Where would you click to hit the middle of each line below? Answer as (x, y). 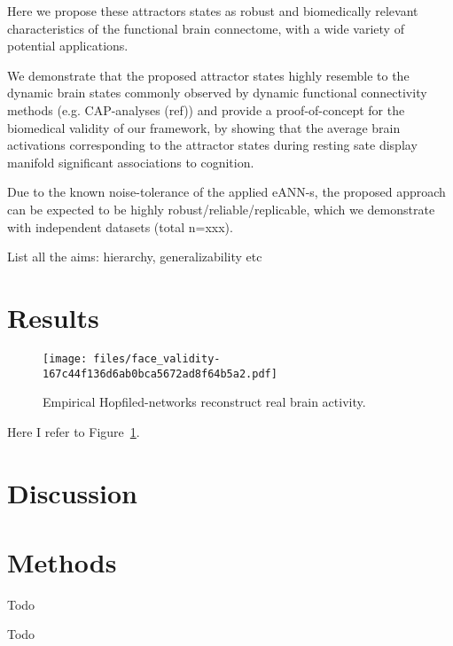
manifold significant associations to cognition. (131, 162)
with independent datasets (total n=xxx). (120, 226)
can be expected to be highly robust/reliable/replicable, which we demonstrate (221, 209)
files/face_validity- (157, 358)
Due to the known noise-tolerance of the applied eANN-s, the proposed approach (226, 192)
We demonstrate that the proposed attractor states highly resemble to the (208, 75)
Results (53, 317)
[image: (65, 358)
